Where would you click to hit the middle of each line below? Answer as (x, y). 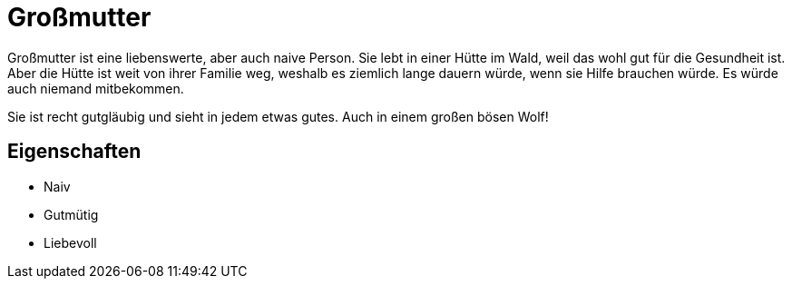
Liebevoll (70, 242)
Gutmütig (71, 214)
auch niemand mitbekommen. (96, 88)
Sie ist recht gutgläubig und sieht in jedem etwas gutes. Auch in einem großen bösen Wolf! (278, 116)
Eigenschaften (74, 152)
